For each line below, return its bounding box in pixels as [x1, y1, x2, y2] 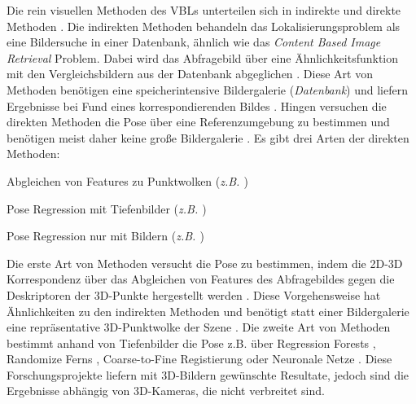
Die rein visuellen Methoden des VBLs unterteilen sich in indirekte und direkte [7, 2, 401, 18]
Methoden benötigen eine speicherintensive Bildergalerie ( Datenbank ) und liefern [7, 81, 408, 98]
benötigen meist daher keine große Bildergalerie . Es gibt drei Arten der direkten [7, 129, 409, 146]
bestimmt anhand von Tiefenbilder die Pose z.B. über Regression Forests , [7, 334, 376, 351]
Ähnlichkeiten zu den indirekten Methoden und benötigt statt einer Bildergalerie [7, 302, 409, 319]
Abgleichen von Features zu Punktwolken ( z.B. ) [7, 172, 248, 189]
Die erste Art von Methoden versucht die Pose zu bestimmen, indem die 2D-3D [7, 254, 403, 271]
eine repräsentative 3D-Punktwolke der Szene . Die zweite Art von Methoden [7, 318, 391, 336]
